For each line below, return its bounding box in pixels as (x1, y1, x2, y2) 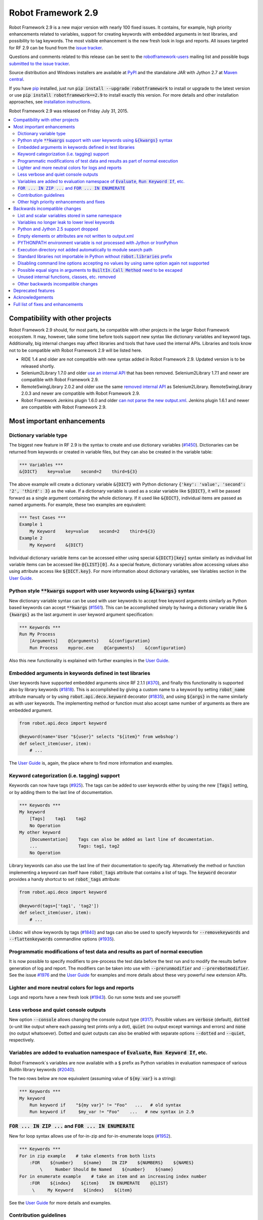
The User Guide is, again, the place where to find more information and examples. (9, 760, 173, 766)
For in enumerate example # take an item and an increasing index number (19, 1174, 207, 1179)
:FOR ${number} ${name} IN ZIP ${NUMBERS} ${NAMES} (29, 1159, 194, 1165)
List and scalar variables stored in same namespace (18, 212, 122, 218)
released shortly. (21, 363, 55, 369)
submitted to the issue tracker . (9, 61, 70, 66)
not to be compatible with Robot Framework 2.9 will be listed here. (9, 347, 142, 353)
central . (9, 76, 24, 82)
